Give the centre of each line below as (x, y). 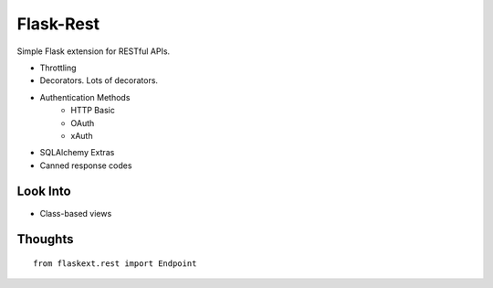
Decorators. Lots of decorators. (99, 80)
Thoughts (45, 239)
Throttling (58, 68)
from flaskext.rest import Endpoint (115, 263)
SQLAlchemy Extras (77, 153)
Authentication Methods (85, 97)
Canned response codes (86, 165)
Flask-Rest (58, 24)
